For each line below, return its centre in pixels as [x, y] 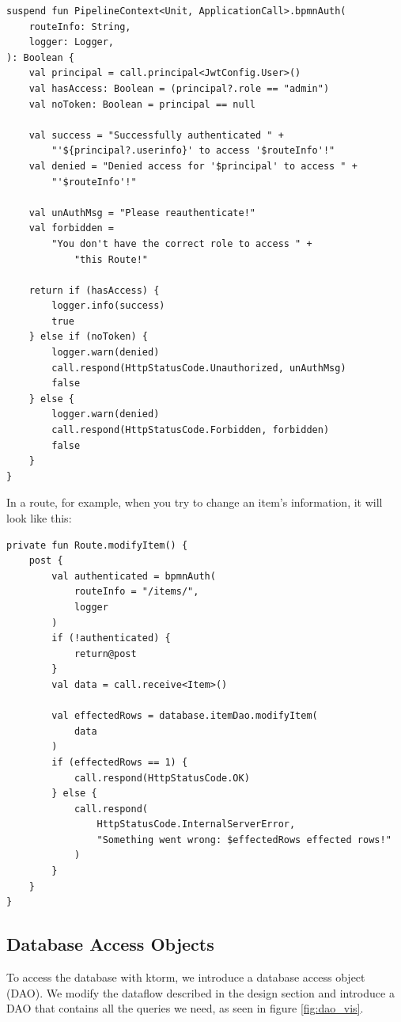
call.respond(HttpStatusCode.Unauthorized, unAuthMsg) [199, 368]
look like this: [39, 518]
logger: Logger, [72, 42]
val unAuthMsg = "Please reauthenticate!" [142, 213]
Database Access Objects [110, 944]
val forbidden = [72, 228]
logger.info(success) [108, 306]
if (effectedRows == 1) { [120, 762]
